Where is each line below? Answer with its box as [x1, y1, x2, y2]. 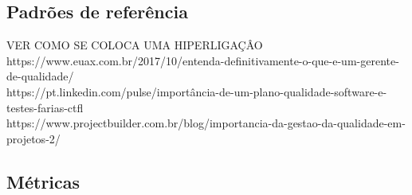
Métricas [6, 169, 80, 193]
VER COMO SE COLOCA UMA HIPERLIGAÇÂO [6, 37, 263, 53]
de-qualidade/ [6, 68, 74, 84]
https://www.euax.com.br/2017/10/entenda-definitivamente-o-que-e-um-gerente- [6, 52, 399, 68]
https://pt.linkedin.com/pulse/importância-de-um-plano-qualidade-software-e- [6, 83, 387, 99]
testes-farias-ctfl [6, 99, 84, 115]
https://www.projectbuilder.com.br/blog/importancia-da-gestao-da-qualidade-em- [6, 115, 406, 131]
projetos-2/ [6, 130, 61, 146]
